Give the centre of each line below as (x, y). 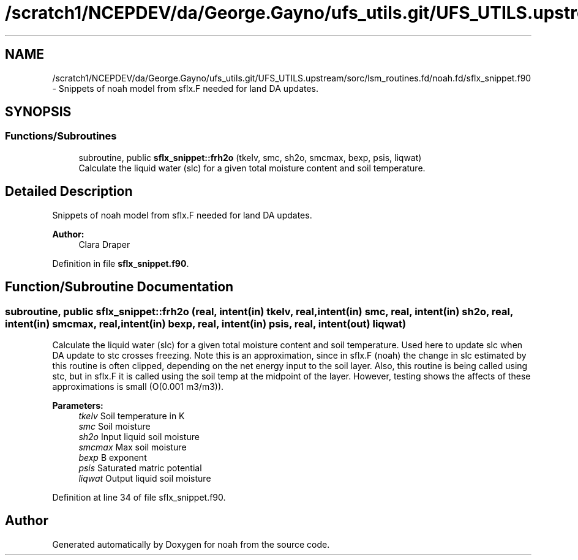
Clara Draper (104, 244)
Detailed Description (69, 192)
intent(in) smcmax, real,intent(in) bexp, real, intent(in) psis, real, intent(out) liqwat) (206, 323)
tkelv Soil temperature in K (132, 416)
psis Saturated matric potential (140, 468)
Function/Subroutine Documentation (119, 287)
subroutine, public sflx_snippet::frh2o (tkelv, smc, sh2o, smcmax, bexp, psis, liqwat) (250, 157)
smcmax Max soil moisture (133, 447)
